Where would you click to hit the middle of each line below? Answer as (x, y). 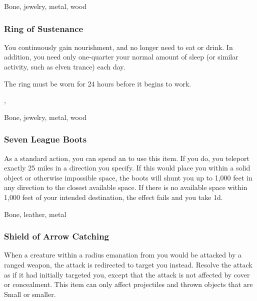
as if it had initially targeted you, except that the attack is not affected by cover (127, 274)
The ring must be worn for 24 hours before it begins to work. (98, 83)
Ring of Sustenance (44, 28)
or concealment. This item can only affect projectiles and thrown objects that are (128, 284)
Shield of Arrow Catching (56, 236)
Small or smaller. (30, 294)
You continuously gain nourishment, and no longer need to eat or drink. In (118, 47)
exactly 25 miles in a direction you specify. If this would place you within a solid (127, 168)
